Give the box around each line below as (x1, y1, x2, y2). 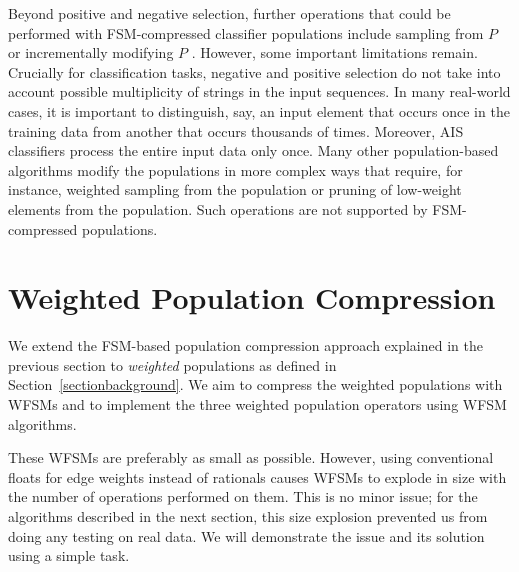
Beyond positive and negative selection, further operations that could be (8, 3, 451, 23)
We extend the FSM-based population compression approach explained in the (8, 335, 483, 356)
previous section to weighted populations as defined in (8, 354, 337, 375)
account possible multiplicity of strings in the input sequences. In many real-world (8, 81, 511, 102)
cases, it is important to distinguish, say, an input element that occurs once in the (8, 100, 510, 121)
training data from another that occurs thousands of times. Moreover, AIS (8, 120, 464, 141)
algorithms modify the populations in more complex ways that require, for (8, 159, 463, 180)
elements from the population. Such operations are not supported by (8, 198, 428, 219)
